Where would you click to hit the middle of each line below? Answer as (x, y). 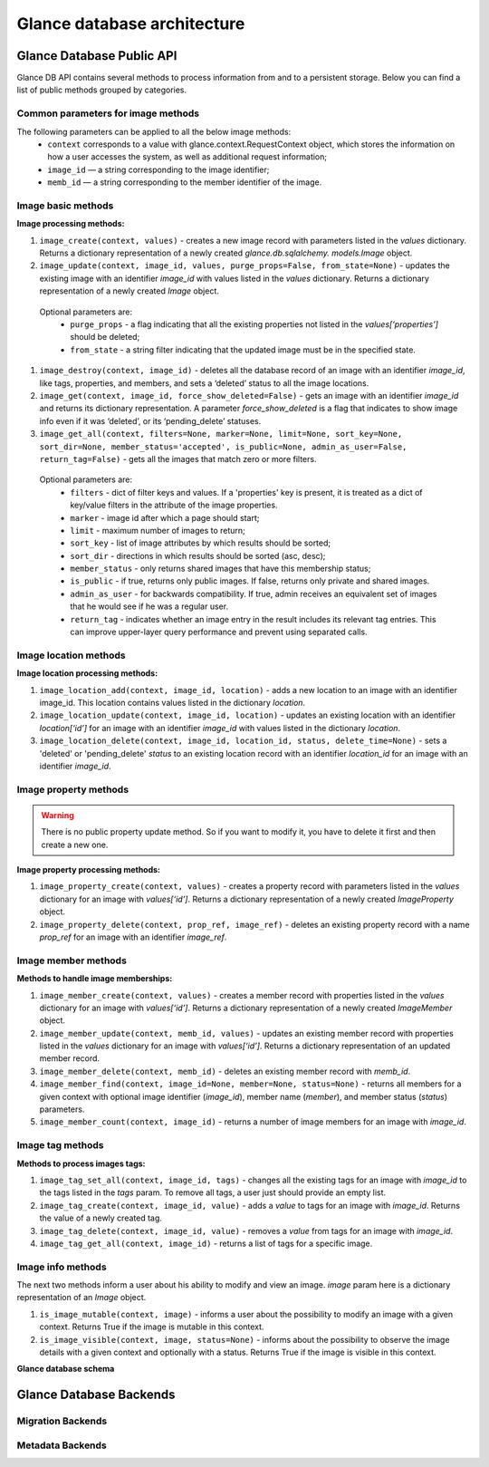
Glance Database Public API (97, 56)
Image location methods (71, 655)
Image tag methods (60, 1145)
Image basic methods (65, 206)
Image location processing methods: (87, 673)
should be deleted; (105, 337)
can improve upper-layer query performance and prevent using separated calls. (219, 632)
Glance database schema (66, 1369)
